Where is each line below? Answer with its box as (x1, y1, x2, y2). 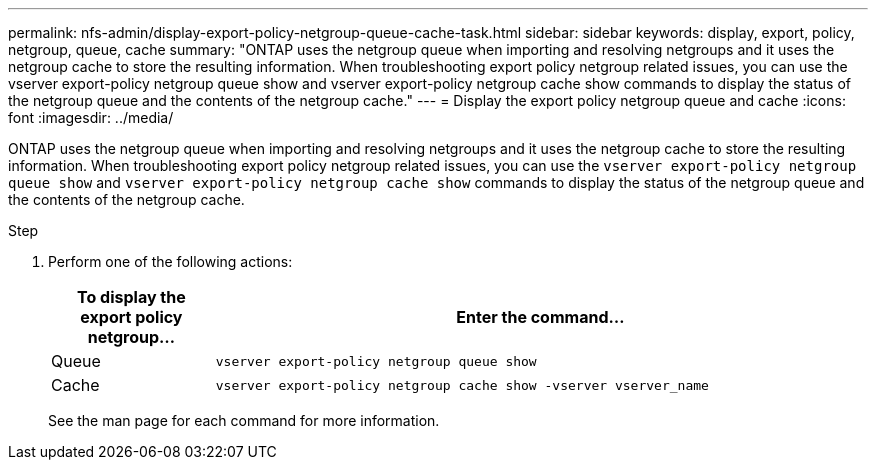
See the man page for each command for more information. (48, 412, 440, 429)
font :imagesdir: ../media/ (8, 109, 174, 126)
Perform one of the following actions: (48, 253, 293, 270)
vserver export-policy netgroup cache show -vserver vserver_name (215, 377, 709, 393)
